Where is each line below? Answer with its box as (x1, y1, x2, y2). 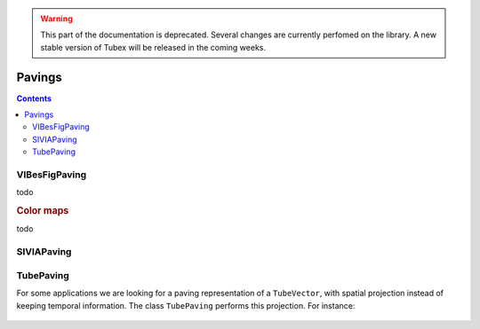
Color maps (16, 205, 69, 217)
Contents (16, 93, 52, 104)
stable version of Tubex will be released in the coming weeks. (40, 42, 267, 52)
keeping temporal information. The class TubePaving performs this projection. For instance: (16, 300, 356, 310)
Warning (40, 13, 73, 24)
